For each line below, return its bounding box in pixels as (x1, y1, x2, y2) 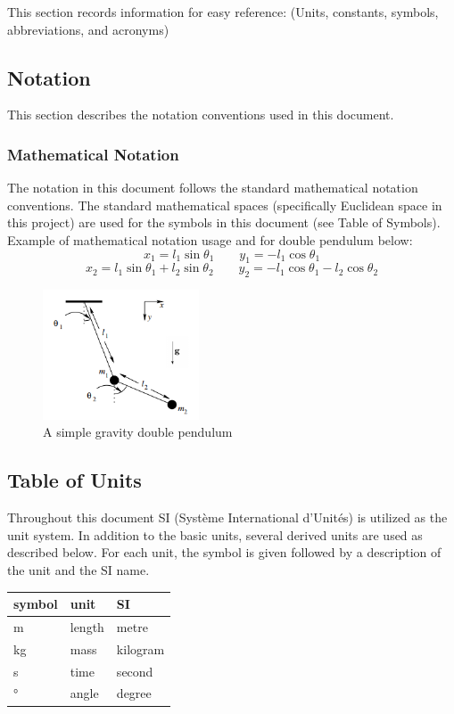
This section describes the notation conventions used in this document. (7, 105, 394, 124)
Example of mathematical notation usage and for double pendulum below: (7, 230, 413, 249)
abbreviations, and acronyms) (7, 20, 169, 38)
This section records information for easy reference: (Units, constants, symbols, (7, 3, 439, 21)
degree (116, 684, 152, 702)
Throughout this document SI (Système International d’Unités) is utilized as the (7, 508, 448, 527)
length (70, 617, 104, 636)
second (116, 661, 153, 680)
